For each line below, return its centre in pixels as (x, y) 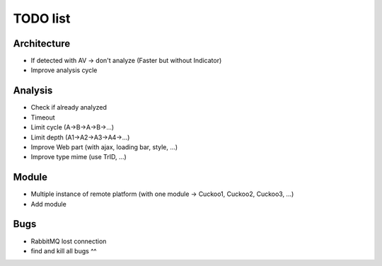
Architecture (42, 44)
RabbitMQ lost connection (69, 241)
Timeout (43, 117)
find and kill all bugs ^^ (64, 250)
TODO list (42, 18)
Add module (48, 204)
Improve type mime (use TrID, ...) (79, 157)
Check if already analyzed (69, 108)
